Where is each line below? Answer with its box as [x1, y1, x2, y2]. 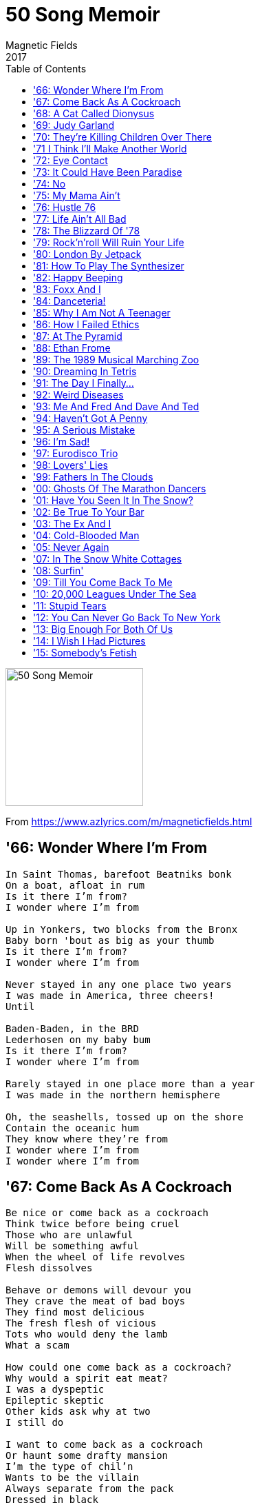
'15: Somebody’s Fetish [33, 646, 137, 658]
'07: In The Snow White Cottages [33, 552, 182, 565]
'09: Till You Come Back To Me [33, 576, 173, 588]
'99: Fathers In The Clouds [33, 470, 153, 483]
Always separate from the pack [6, 1483, 174, 1495]
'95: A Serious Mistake [33, 423, 136, 436]
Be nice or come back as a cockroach [6, 1207, 209, 1219]
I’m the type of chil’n [6, 1461, 133, 1473]
